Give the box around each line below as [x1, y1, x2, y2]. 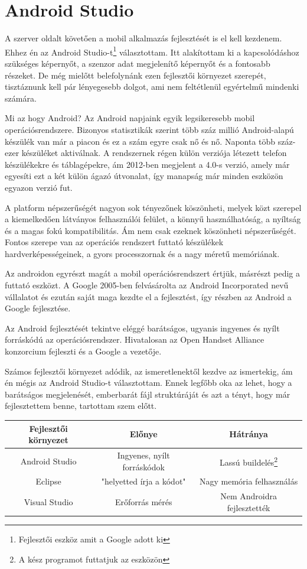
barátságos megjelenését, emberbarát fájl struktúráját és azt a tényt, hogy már [5, 388, 290, 400]
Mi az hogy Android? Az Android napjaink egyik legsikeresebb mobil [5, 112, 255, 124]
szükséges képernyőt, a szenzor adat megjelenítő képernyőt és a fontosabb [5, 57, 270, 69]
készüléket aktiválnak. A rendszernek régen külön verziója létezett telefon [21, 147, 287, 159]
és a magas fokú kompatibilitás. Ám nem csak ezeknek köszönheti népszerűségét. [5, 224, 296, 236]
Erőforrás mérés [115, 496, 172, 508]
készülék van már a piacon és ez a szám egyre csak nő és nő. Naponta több [5, 135, 276, 147]
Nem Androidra [220, 490, 277, 502]
